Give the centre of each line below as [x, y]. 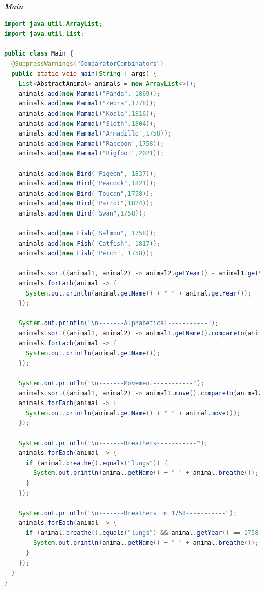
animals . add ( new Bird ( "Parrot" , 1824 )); [86, 204]
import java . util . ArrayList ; [53, 24]
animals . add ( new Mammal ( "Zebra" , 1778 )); [88, 104]
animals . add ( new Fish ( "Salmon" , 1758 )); [88, 234]
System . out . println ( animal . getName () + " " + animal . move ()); [133, 413]
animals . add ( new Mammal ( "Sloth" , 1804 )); [88, 124]
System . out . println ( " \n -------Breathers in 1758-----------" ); [128, 513]
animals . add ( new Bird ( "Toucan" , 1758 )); [86, 193]
